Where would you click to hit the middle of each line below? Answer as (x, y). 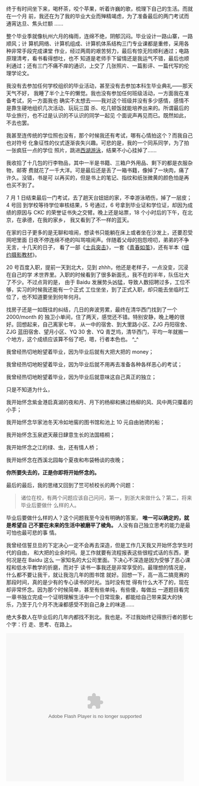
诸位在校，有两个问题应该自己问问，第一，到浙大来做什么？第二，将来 (106, 498)
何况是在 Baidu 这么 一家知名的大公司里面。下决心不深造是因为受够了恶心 (96, 560)
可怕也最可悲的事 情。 (33, 533)
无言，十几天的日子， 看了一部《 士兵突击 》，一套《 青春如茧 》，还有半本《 (95, 247)
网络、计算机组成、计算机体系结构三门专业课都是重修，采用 (111, 44)
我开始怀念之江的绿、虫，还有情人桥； (53, 447)
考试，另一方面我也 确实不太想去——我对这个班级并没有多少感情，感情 (97, 100)
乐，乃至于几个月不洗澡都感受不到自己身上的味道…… (70, 604)
